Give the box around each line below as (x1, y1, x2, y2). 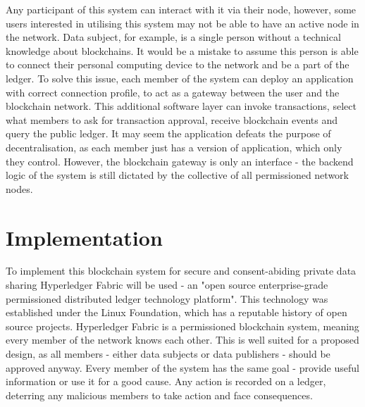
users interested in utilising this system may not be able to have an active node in (6, 15, 359, 30)
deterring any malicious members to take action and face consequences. (6, 387, 313, 402)
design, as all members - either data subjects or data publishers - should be (6, 346, 330, 361)
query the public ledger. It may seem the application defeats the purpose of (6, 126, 331, 141)
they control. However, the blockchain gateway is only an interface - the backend (6, 154, 354, 168)
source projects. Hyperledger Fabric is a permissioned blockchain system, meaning (6, 318, 359, 333)
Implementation (6, 223, 163, 251)
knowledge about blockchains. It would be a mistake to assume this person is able (6, 43, 359, 58)
